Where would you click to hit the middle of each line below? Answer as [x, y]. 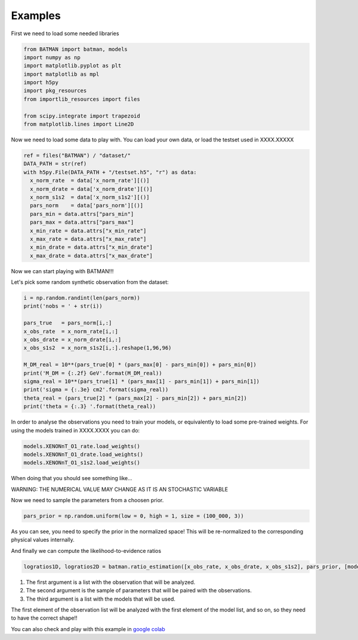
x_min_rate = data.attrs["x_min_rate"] [88, 231]
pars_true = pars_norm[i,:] [68, 323]
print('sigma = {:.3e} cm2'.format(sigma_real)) [96, 390]
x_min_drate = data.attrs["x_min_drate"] [92, 247]
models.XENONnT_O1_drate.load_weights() [83, 454]
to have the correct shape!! [44, 618]
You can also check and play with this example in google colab [88, 629]
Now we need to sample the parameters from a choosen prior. [87, 500]
